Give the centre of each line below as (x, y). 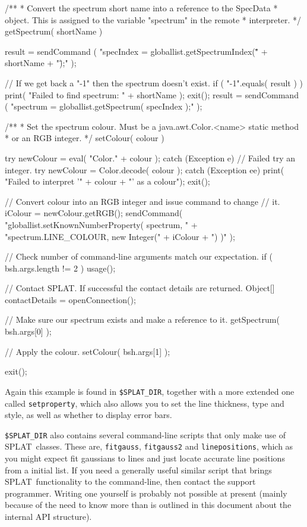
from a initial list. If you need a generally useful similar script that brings (138, 470)
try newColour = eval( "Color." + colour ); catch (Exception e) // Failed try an (150, 158)
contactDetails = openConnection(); (70, 299)
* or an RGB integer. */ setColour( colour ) (85, 138)
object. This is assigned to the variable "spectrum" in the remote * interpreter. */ (153, 19)
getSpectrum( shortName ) (54, 31)
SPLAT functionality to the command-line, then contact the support (130, 481)
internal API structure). (48, 517)
